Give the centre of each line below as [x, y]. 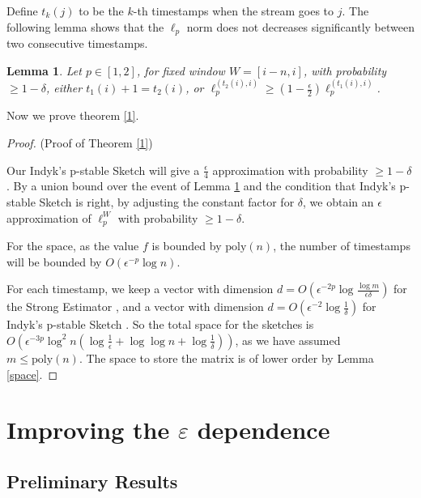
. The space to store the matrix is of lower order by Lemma [226, 358]
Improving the [88, 430]
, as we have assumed [288, 340]
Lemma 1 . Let [44, 70]
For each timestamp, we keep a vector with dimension [140, 289]
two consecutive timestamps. [77, 43]
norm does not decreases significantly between [300, 26]
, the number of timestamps [342, 246]
